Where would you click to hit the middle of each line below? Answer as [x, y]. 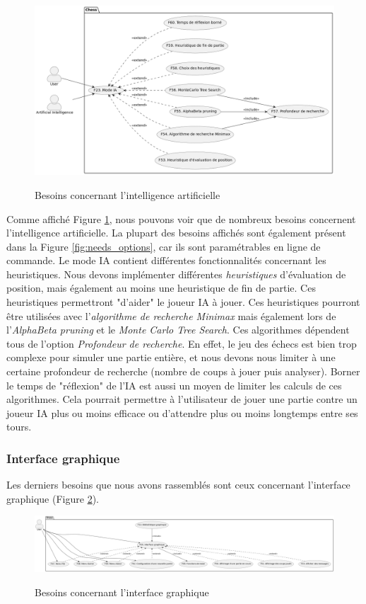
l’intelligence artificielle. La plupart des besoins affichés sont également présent [176, 233]
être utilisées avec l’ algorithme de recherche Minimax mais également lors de [171, 315]
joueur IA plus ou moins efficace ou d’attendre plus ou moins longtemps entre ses [182, 412]
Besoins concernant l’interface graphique [122, 592]
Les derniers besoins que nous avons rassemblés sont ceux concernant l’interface [178, 485]
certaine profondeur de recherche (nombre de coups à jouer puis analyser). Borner [183, 371]
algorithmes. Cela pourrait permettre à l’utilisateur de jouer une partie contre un [182, 399]
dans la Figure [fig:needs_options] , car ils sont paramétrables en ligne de [164, 246]
